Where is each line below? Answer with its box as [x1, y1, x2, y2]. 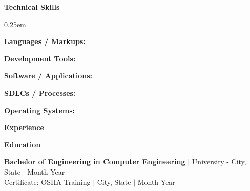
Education [4, 139, 41, 150]
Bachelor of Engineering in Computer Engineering [4, 156, 185, 167]
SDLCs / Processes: [4, 87, 76, 98]
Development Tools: [4, 53, 76, 63]
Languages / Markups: [4, 36, 86, 47]
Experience [4, 122, 44, 133]
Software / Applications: [4, 70, 93, 81]
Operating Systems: [4, 104, 75, 115]
